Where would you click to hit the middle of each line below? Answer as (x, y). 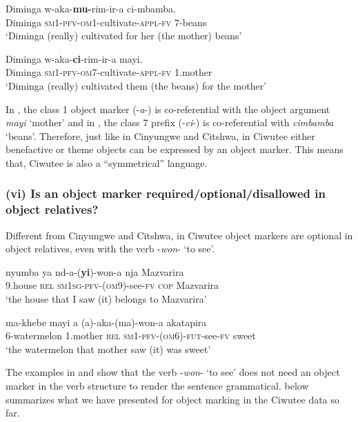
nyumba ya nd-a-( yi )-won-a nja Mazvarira (95, 271)
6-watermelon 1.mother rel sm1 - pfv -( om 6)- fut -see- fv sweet (131, 335)
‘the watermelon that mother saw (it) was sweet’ (108, 349)
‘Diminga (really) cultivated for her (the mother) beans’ (124, 36)
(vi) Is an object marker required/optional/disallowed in (166, 193)
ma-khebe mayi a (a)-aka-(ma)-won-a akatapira (106, 322)
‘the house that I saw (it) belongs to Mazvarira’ (106, 299)
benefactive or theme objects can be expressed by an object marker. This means (175, 149)
